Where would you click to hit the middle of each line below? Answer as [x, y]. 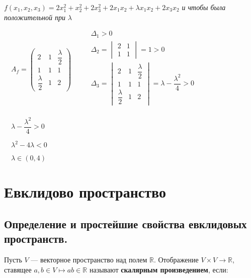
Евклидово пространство [85, 192]
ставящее [18, 269]
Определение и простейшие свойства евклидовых [125, 223]
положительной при [35, 17]
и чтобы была [204, 7]
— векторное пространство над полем [89, 260]
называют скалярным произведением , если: [159, 269]
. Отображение [176, 260]
